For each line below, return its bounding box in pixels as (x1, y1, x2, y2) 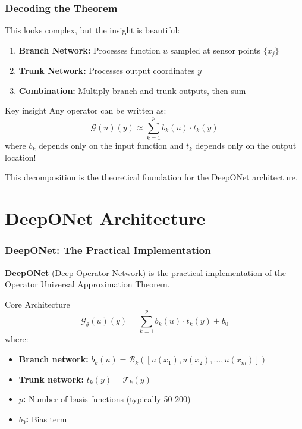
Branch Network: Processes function (18, 43, 161, 56)
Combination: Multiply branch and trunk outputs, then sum (18, 84, 246, 96)
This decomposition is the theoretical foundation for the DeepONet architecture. (5, 171, 298, 183)
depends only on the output (195, 139, 297, 152)
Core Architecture (5, 298, 70, 310)
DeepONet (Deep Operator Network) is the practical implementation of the (5, 266, 287, 278)
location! (5, 151, 36, 163)
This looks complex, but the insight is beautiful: (5, 24, 180, 36)
